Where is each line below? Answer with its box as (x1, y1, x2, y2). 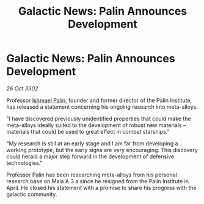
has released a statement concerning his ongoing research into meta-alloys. (6, 103, 199, 111)
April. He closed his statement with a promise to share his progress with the (6, 184, 197, 191)
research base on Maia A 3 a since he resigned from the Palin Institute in (6, 177, 189, 184)
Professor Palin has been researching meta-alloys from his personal (6, 171, 177, 178)
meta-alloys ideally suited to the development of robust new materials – (6, 121, 186, 129)
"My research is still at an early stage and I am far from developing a (6, 139, 178, 147)
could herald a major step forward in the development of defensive (6, 153, 175, 160)
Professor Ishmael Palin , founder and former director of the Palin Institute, (6, 97, 192, 104)
